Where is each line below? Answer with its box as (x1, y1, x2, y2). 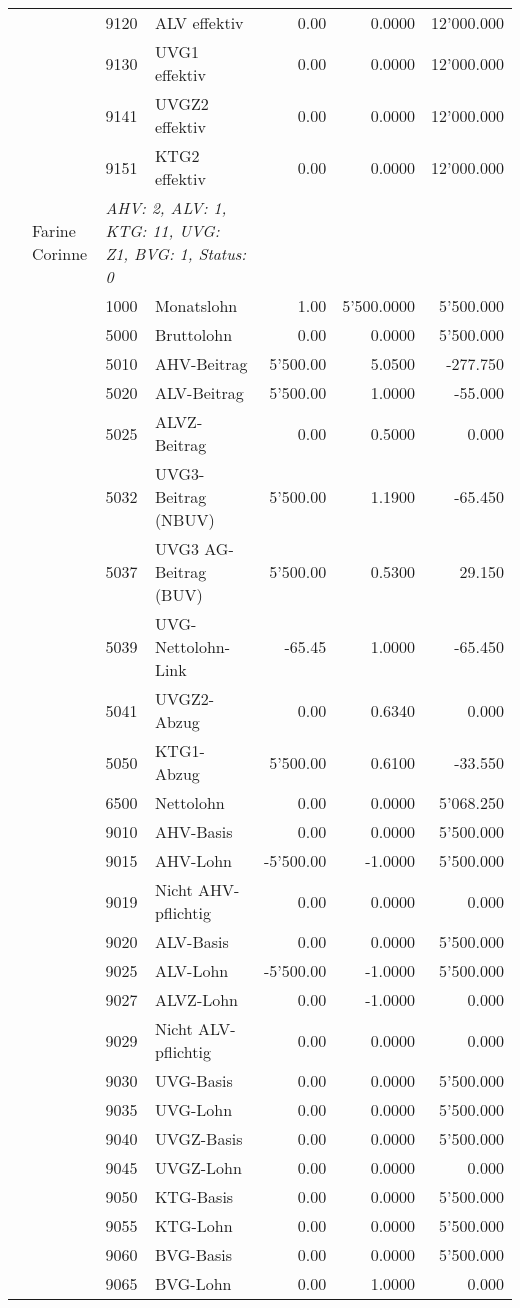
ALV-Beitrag (154, 381, 244, 404)
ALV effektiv (154, 11, 244, 34)
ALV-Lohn (154, 959, 229, 982)
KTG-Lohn (154, 1214, 233, 1237)
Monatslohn (154, 294, 238, 317)
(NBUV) (154, 508, 215, 531)
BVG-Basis (154, 1243, 233, 1266)
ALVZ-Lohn (154, 988, 238, 1011)
